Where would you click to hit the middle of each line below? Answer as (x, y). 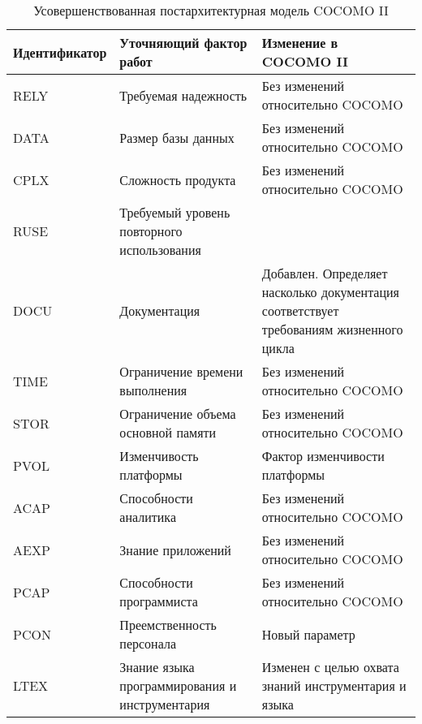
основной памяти (168, 432)
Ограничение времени (181, 371)
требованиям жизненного (332, 329)
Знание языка (157, 667)
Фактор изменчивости (323, 456)
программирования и (178, 685)
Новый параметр (308, 634)
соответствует (300, 310)
